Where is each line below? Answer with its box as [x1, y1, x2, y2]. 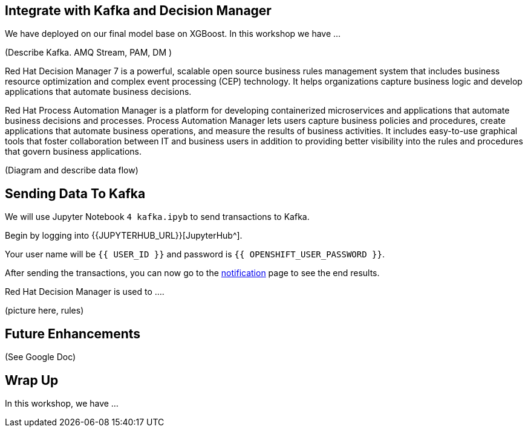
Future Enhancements [5, 326, 141, 341]
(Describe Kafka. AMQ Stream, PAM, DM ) [5, 47, 172, 58]
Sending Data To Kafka [5, 185, 146, 201]
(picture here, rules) [5, 305, 84, 316]
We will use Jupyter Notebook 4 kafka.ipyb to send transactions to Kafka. [5, 211, 310, 222]
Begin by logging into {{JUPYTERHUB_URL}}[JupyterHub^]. [5, 230, 243, 241]
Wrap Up [5, 372, 59, 388]
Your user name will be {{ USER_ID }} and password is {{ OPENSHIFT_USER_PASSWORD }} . [5, 249, 385, 260]
